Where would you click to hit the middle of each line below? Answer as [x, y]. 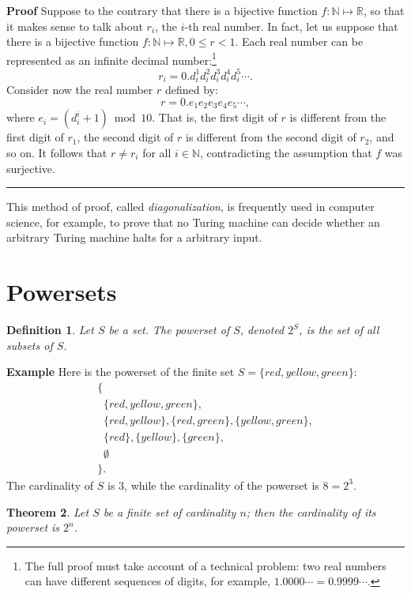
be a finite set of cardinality [170, 511]
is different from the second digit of [271, 137]
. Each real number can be [299, 41]
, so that [384, 10]
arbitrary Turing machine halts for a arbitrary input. [134, 237]
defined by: [191, 90]
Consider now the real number [80, 90]
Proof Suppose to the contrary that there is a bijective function [162, 10]
